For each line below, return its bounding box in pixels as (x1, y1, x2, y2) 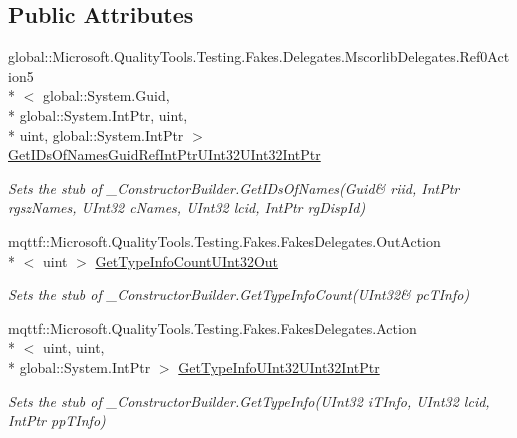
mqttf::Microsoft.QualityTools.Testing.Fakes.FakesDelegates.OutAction (8, 230, 441, 251)
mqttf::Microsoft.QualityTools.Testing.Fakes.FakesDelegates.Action (8, 317, 417, 338)
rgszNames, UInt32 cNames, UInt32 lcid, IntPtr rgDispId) (8, 197, 366, 218)
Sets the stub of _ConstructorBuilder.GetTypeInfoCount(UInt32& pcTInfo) (8, 284, 470, 305)
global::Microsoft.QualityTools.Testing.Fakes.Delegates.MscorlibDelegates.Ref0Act (8, 46, 510, 67)
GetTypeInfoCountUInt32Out (95, 250, 279, 271)
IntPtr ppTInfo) (8, 410, 106, 431)
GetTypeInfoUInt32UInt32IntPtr (178, 356, 380, 377)
